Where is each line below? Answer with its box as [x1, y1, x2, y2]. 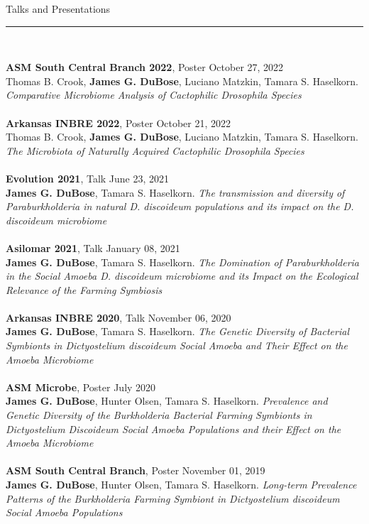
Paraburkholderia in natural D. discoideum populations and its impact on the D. [6, 199, 354, 214]
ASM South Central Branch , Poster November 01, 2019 [6, 463, 265, 478]
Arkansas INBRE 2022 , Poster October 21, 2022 [6, 115, 231, 130]
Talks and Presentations [6, 1, 111, 16]
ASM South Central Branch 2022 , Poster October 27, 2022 [6, 60, 284, 75]
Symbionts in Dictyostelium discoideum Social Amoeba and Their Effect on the [6, 338, 348, 353]
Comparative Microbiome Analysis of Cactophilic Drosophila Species [6, 87, 302, 102]
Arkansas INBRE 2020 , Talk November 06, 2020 [6, 310, 231, 324]
